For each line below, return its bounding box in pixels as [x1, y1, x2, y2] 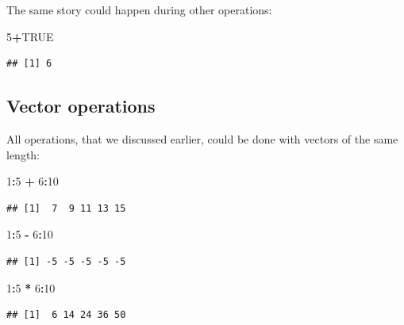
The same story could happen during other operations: [6, 2, 272, 17]
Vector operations [6, 94, 156, 118]
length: [6, 146, 40, 162]
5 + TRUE [6, 28, 54, 44]
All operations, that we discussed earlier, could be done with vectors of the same [6, 130, 398, 147]
